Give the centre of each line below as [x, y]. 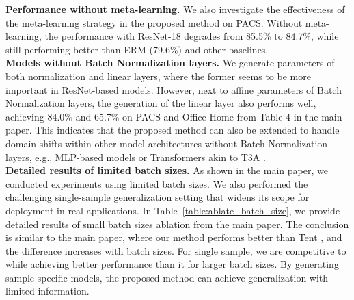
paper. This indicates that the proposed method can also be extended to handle [173, 130]
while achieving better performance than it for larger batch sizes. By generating [172, 264]
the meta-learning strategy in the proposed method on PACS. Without [154, 22]
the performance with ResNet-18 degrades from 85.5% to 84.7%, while [192, 36]
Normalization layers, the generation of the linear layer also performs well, [161, 103]
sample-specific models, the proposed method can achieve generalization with [167, 277]
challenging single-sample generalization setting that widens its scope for [158, 197]
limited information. [47, 291]
